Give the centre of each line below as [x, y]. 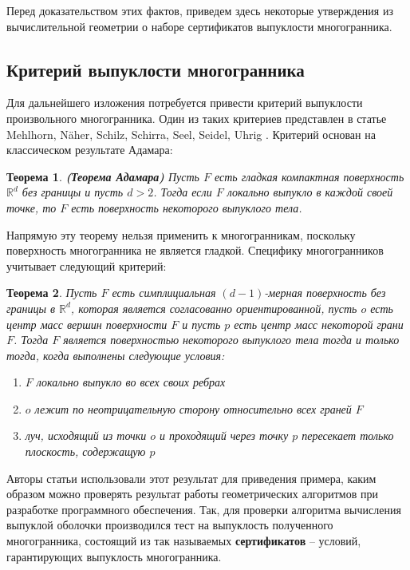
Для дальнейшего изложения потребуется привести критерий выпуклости [185, 103]
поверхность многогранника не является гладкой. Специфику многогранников [195, 250]
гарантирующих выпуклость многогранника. [114, 556]
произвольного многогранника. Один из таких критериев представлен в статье [197, 118]
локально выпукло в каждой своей [310, 192]
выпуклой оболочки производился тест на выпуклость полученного [170, 525]
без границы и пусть [73, 192]
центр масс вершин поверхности [87, 324]
